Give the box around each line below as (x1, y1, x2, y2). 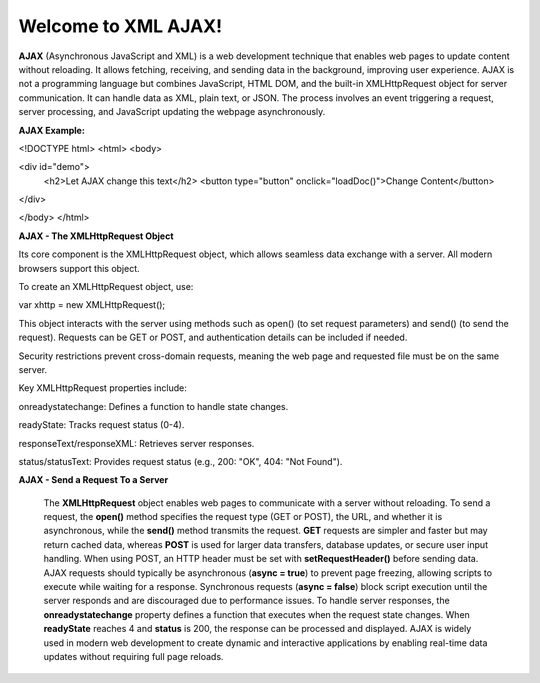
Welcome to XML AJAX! (18, 15, 223, 37)
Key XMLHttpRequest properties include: (18, 382, 187, 394)
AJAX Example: (18, 124, 85, 136)
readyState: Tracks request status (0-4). (18, 419, 185, 431)
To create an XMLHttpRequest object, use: (18, 281, 194, 293)
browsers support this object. (18, 262, 140, 274)
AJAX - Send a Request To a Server (18, 474, 169, 486)
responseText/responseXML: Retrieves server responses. (18, 437, 255, 449)
